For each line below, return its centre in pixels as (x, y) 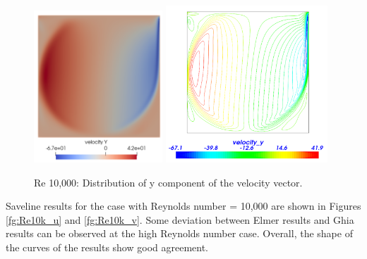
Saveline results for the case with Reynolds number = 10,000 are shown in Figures (183, 206)
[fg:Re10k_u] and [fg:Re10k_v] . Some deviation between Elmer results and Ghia (180, 219)
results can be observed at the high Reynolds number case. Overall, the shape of (179, 233)
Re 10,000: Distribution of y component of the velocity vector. (168, 182)
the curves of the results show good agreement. (107, 247)
